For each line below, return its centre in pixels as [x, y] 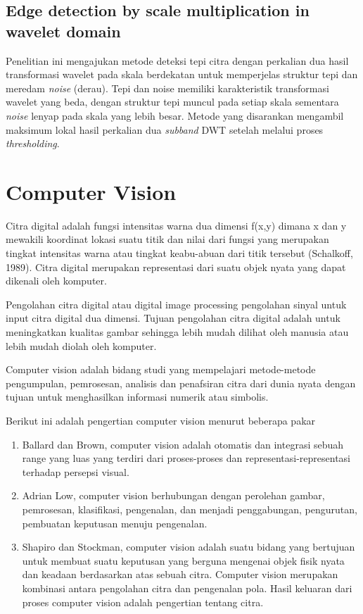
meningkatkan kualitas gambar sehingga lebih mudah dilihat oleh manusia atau [177, 332]
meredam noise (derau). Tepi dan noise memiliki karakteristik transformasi [167, 88]
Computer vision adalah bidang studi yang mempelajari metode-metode [161, 369]
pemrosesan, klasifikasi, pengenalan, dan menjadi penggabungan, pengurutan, [190, 509]
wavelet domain [63, 31]
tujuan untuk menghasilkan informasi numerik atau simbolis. [137, 397]
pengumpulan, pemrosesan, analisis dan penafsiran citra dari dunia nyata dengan [181, 383]
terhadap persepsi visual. [76, 471]
